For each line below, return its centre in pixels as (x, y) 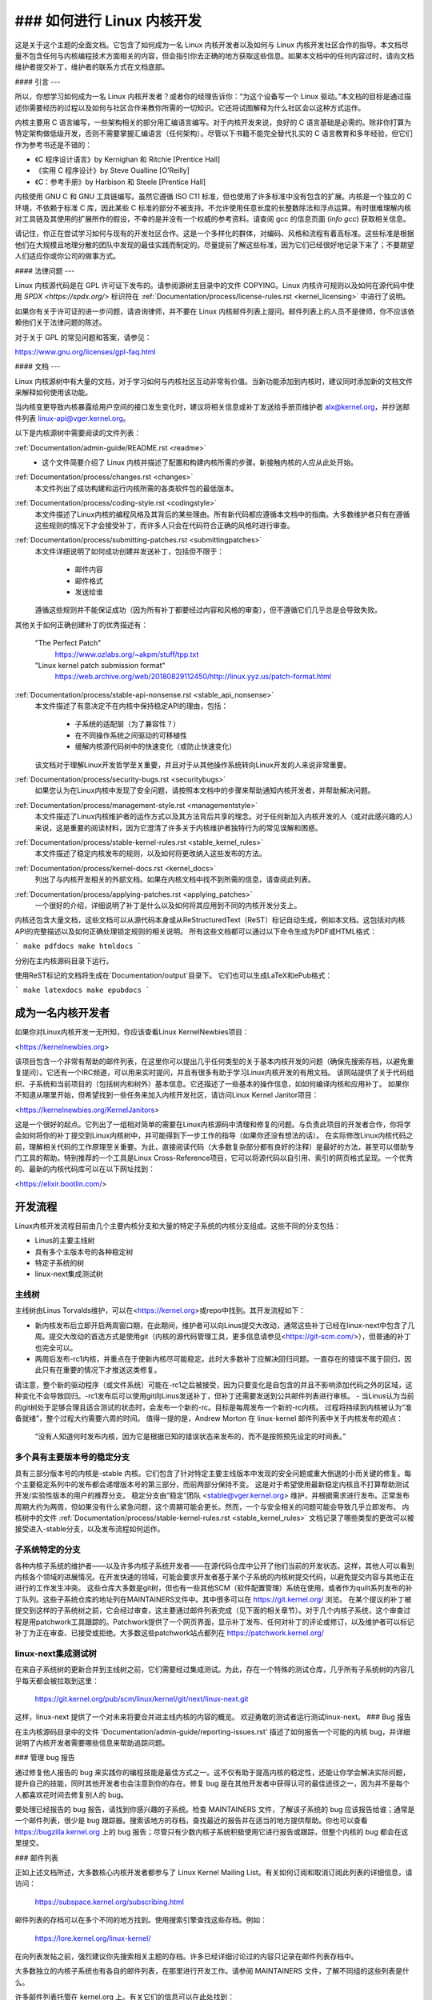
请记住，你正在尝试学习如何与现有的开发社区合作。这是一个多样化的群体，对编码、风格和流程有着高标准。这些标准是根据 (214, 234)
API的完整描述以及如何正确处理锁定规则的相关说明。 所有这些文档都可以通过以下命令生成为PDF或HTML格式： (196, 931)
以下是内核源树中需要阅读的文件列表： (78, 433)
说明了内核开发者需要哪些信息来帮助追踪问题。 (92, 1743)
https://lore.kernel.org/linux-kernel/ (93, 1938)
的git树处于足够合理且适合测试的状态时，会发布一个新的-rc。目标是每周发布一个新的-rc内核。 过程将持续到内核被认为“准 (213, 1407)
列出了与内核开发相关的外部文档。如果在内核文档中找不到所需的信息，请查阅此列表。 (175, 879)
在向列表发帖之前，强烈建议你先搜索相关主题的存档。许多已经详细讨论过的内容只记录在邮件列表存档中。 (186, 1956)
